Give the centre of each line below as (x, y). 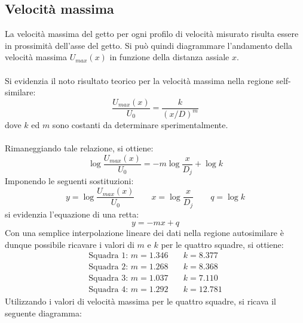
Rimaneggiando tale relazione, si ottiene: (79, 148)
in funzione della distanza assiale (169, 57)
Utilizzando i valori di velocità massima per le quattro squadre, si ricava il (140, 301)
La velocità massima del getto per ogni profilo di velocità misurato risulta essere (152, 34)
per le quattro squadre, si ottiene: (222, 244)
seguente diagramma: (43, 313)
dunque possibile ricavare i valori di (70, 244)
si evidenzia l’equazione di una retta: (72, 214)
